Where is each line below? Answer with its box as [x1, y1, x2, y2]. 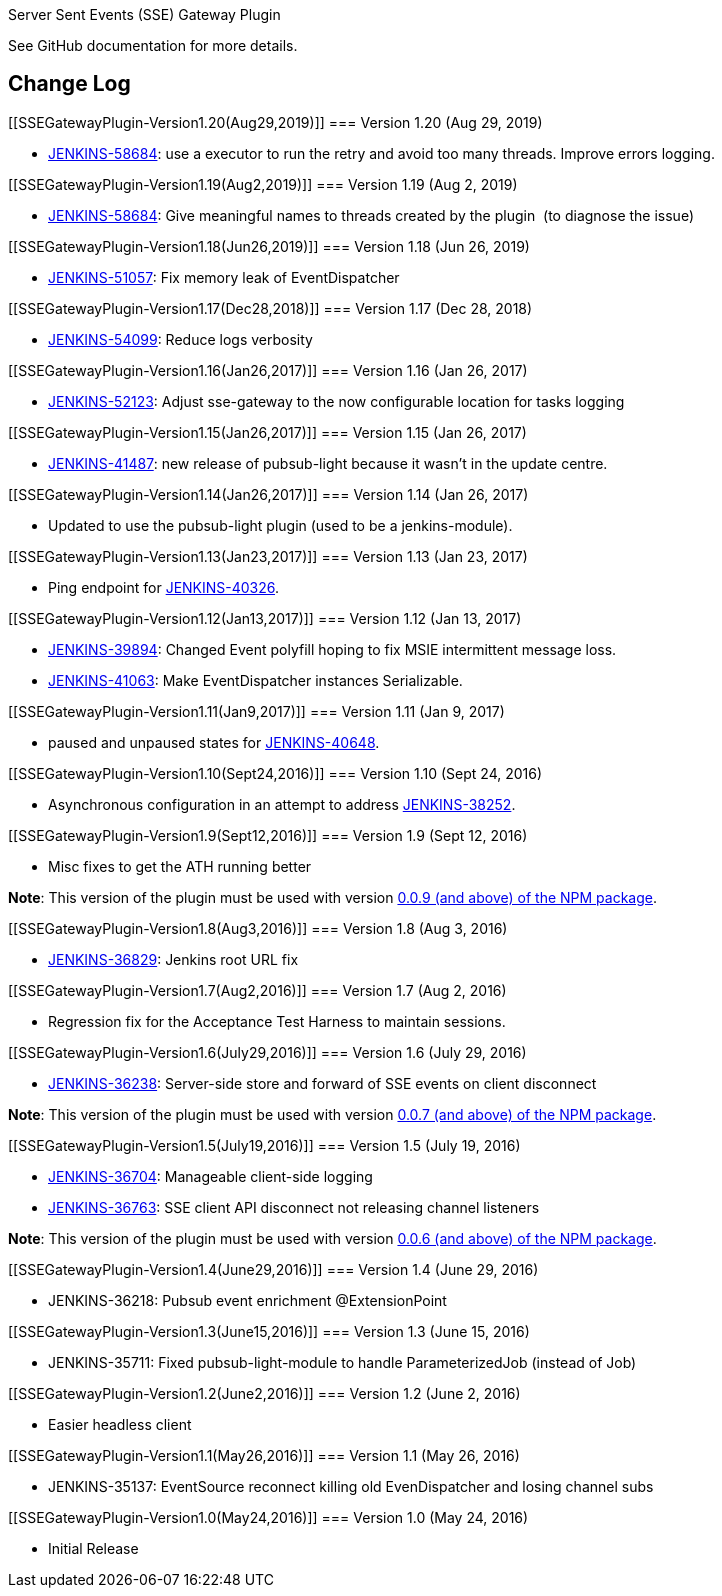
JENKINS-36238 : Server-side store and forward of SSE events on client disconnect [48, 1074, 597, 1092]
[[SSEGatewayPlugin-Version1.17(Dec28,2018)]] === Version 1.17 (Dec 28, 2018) [8, 299, 533, 317]
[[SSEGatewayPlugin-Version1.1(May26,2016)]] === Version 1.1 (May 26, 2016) [8, 1446, 520, 1464]
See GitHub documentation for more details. [8, 37, 298, 54]
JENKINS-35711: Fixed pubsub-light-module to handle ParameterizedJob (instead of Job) [48, 1353, 637, 1371]
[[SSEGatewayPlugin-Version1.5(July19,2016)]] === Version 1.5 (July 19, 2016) [8, 1136, 521, 1154]
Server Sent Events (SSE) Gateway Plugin [8, 6, 281, 23]
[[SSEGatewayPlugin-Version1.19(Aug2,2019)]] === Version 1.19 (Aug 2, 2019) [8, 175, 518, 193]
